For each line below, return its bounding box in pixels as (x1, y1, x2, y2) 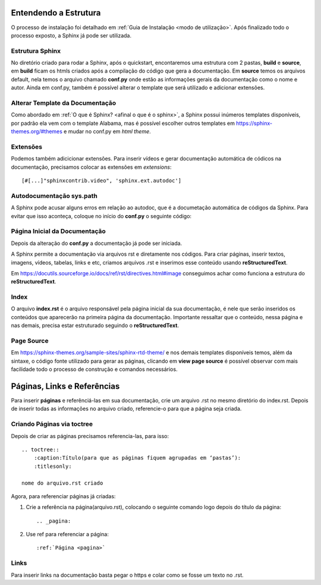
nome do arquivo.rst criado (21, 479, 103, 486)
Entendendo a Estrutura (11, 8, 101, 18)
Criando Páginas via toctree (11, 420, 93, 428)
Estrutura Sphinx (11, 46, 61, 55)
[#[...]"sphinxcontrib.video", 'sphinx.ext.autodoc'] (21, 177, 181, 184)
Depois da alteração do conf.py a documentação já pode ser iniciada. (11, 240, 182, 247)
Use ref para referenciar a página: (26, 531, 109, 538)
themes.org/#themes (11, 128, 62, 135)
